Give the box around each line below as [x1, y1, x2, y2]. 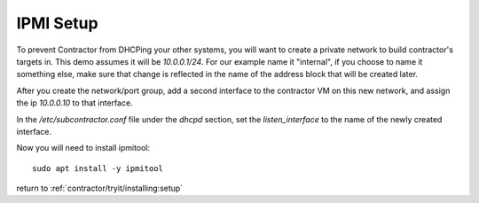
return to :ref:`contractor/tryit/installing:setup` [16, 183, 184, 194]
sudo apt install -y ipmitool [32, 163, 164, 173]
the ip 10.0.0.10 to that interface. [16, 98, 133, 108]
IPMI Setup [16, 13, 98, 33]
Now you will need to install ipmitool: [16, 143, 151, 153]
